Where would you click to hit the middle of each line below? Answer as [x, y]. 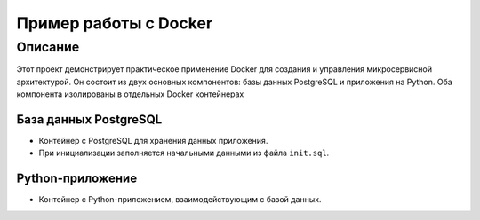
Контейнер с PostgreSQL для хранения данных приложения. [153, 141]
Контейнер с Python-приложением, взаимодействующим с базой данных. [180, 200]
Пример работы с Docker [115, 23]
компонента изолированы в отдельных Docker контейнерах [130, 94]
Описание [48, 47]
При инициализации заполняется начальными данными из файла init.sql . [184, 153]
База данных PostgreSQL [89, 119]
